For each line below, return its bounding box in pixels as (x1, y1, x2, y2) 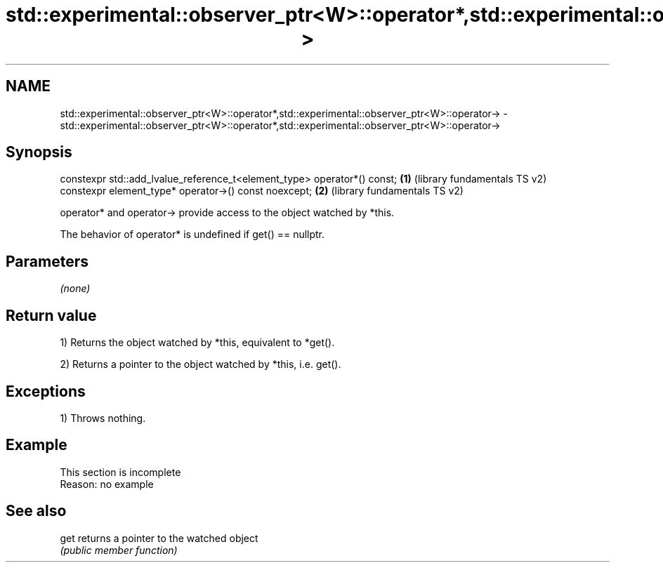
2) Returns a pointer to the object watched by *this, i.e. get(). (60, 358, 341, 371)
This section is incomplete (60, 465, 181, 478)
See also (6, 502, 67, 520)
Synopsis (6, 143, 72, 161)
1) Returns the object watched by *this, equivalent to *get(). (60, 336, 335, 349)
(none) (60, 282, 91, 295)
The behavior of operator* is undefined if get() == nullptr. (60, 228, 325, 241)
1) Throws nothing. (60, 411, 146, 424)
